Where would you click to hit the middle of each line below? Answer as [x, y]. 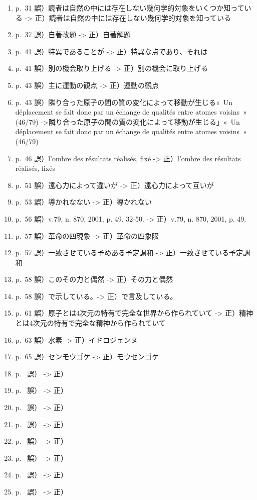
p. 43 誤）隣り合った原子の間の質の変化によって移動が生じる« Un [124, 102]
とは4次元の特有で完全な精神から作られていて [90, 323]
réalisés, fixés [35, 168]
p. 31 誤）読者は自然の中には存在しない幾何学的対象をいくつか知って [130, 8]
